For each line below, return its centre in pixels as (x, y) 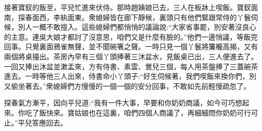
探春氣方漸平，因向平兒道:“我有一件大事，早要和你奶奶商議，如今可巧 (120, 103)
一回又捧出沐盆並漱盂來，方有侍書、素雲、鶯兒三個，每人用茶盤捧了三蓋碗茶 (131, 66)
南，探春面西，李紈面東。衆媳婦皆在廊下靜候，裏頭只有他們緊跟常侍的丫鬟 (127, 17)
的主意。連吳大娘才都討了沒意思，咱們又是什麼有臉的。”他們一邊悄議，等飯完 (131, 36)
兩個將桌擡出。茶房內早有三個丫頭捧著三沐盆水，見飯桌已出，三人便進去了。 (131, 56)
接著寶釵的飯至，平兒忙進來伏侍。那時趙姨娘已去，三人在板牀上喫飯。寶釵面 (131, 7)
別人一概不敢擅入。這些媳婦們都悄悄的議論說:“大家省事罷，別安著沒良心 (137, 27)
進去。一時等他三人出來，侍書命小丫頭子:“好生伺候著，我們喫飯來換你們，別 (130, 76)
